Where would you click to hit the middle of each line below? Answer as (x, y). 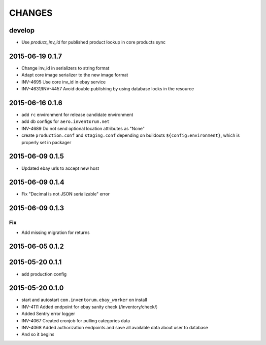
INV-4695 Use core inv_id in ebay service (64, 82)
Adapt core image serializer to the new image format (75, 75)
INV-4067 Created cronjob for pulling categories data (76, 320)
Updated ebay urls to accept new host (60, 168)
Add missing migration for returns (55, 232)
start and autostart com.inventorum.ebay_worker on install (84, 300)
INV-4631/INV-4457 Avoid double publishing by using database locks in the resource (108, 89)
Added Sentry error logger (48, 314)
